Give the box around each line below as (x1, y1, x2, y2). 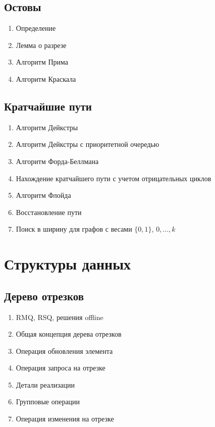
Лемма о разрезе (16, 39, 67, 50)
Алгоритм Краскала (16, 73, 76, 84)
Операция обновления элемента (16, 345, 113, 356)
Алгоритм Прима (16, 57, 68, 67)
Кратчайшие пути (4, 98, 92, 114)
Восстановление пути (16, 206, 82, 217)
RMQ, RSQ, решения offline (16, 311, 103, 322)
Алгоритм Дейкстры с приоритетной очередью (16, 139, 159, 149)
